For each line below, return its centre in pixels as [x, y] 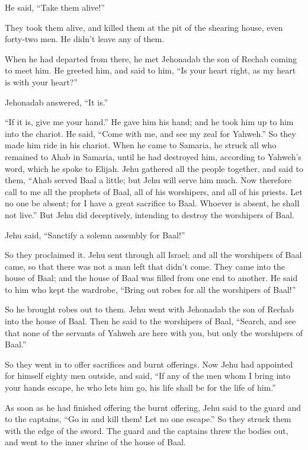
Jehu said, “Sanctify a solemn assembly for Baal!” [95, 234]
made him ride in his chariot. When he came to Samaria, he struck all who [141, 145]
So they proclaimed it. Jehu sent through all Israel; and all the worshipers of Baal [153, 255]
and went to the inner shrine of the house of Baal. [95, 442]
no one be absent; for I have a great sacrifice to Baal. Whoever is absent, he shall [152, 203]
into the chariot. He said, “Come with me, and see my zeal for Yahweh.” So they [150, 133]
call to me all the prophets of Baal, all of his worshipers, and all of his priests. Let [154, 191]
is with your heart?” [41, 82]
